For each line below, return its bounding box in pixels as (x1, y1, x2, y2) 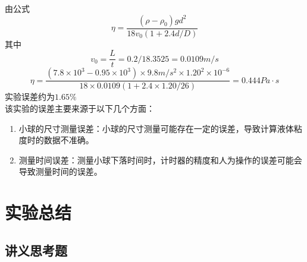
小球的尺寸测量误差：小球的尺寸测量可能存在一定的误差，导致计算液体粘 (18, 122, 302, 134)
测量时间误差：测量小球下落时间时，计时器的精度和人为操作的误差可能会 (18, 153, 302, 166)
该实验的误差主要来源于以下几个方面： (5, 102, 155, 114)
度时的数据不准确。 (18, 134, 94, 146)
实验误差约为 (5, 90, 55, 103)
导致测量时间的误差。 (18, 165, 102, 178)
